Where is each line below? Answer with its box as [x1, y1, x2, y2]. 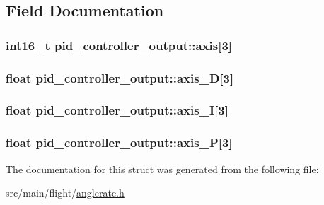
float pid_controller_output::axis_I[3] [6, 101, 228, 119]
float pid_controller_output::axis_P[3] [6, 134, 233, 151]
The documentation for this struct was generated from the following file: [6, 161, 319, 176]
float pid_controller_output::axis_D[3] [6, 69, 234, 86]
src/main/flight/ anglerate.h [6, 185, 125, 200]
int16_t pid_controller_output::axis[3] [6, 36, 233, 54]
